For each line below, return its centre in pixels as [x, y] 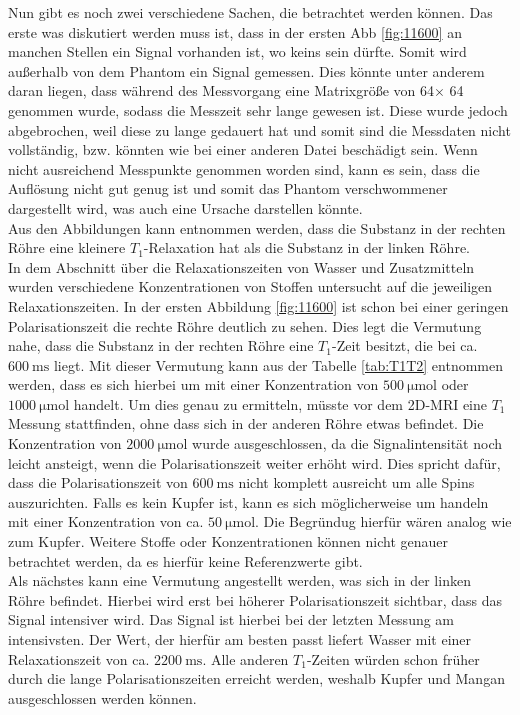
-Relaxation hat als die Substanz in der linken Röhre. [307, 247]
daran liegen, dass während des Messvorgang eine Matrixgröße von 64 [221, 90]
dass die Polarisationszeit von [98, 482]
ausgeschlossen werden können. [102, 697]
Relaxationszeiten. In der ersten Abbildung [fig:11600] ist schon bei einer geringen [258, 305]
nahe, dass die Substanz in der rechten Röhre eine [161, 345]
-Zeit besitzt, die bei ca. [404, 345]
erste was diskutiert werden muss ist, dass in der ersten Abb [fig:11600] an [235, 31]
